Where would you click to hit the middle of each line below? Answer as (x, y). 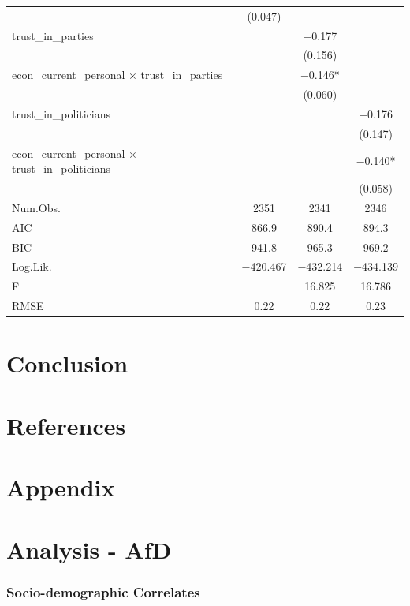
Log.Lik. (32, 266)
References (66, 425)
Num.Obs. (36, 207)
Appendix (61, 487)
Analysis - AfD (89, 549)
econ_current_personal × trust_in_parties (117, 75)
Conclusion (67, 363)
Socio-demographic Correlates (103, 591)
